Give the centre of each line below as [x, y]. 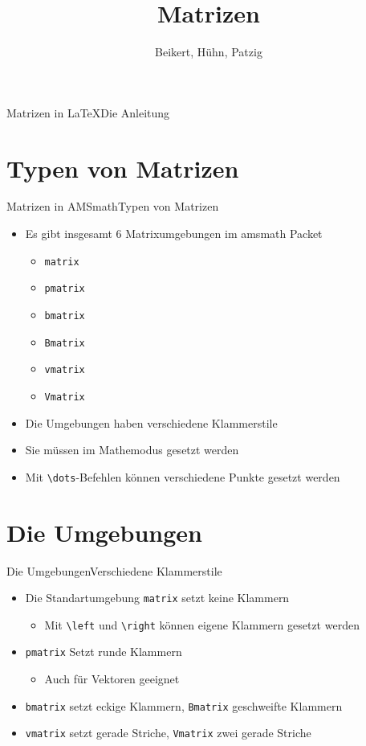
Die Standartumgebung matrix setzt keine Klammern [157, 598]
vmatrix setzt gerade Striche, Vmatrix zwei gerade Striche [168, 733]
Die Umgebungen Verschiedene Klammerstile [114, 570]
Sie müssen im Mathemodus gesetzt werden [132, 450]
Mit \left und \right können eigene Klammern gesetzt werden [202, 624]
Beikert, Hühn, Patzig [209, 52]
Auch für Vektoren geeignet [112, 679]
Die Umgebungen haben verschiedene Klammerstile [151, 422]
